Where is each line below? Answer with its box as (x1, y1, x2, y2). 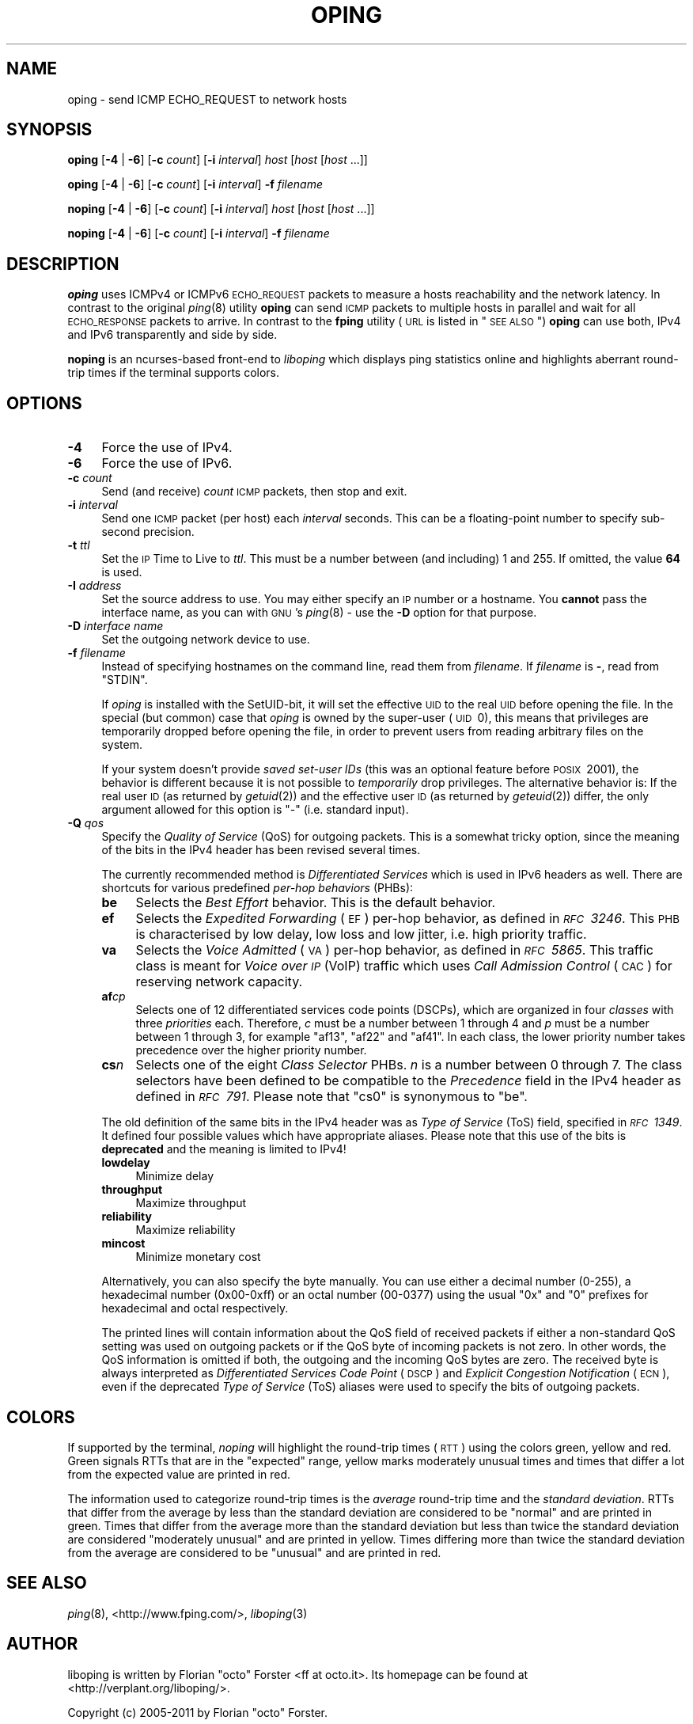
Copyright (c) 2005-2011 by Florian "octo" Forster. (67, 1705, 328, 1719)
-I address (67, 579, 122, 593)
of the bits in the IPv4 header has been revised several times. (101, 843, 421, 857)
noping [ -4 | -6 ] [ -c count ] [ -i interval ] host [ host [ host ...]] (67, 202, 375, 216)
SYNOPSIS (6, 120, 93, 140)
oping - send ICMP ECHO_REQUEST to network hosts (67, 92, 347, 106)
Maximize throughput (135, 1196, 247, 1210)
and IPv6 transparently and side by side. (67, 328, 278, 342)
